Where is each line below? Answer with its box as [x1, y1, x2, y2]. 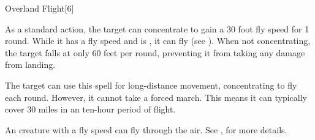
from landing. [5, 58, 56, 71]
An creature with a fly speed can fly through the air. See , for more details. [5, 123, 287, 136]
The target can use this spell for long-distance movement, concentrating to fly [5, 78, 297, 91]
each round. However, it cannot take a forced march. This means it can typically [5, 90, 307, 103]
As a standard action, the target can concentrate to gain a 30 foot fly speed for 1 [5, 22, 309, 35]
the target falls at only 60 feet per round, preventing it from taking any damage [5, 46, 305, 59]
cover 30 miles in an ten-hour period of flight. [5, 103, 176, 116]
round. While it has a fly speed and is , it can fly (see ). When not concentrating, [5, 34, 311, 47]
